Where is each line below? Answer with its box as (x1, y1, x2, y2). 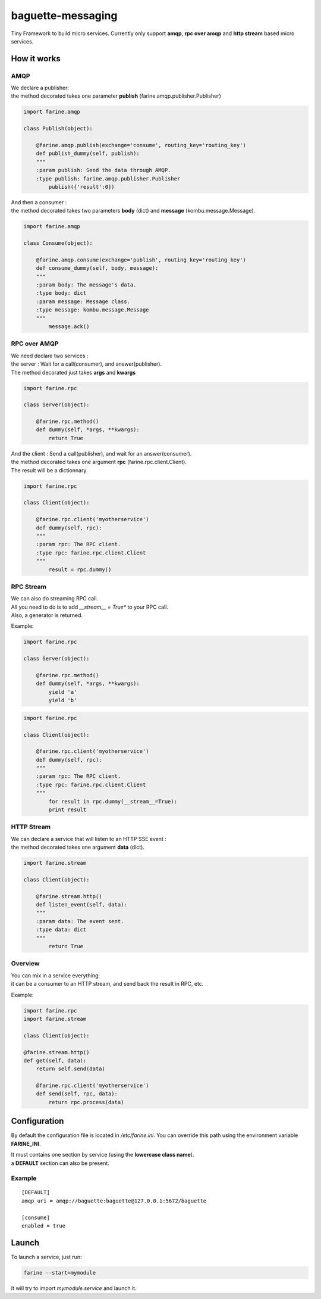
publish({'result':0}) (48, 183, 115, 190)
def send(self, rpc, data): (36, 1091, 118, 1097)
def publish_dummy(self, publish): (36, 150, 140, 157)
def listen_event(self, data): (36, 901, 127, 908)
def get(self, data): (23, 1057, 87, 1064)
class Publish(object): (23, 125, 93, 132)
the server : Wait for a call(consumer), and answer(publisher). (11, 360, 162, 367)
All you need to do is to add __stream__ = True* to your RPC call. (11, 603, 169, 610)
